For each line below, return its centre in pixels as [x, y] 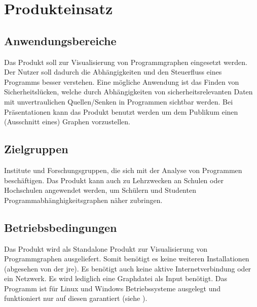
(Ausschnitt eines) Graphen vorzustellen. [67, 122]
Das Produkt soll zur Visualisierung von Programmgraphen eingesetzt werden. [126, 62]
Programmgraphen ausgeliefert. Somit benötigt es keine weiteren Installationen [127, 259]
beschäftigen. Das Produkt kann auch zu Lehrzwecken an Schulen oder [114, 180]
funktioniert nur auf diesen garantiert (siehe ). [76, 298]
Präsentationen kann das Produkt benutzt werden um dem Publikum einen [121, 111]
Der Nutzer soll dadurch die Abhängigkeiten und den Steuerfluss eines [113, 72]
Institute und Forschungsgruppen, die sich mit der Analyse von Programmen [123, 170]
